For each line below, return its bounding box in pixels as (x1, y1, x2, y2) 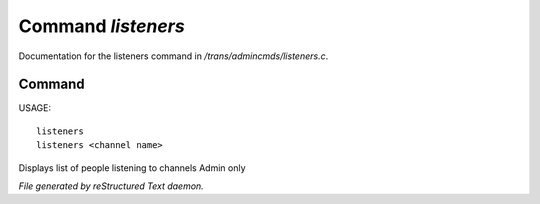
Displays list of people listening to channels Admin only (18, 161, 246, 174)
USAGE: (18, 102, 52, 114)
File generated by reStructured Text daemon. (18, 180, 204, 192)
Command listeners (18, 15, 185, 37)
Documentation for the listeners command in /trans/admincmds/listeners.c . (18, 50, 329, 62)
